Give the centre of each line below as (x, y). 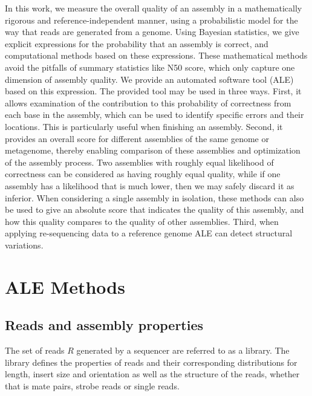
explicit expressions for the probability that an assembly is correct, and (137, 43)
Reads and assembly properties (104, 325)
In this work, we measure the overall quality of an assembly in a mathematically (154, 8)
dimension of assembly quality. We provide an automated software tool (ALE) (149, 79)
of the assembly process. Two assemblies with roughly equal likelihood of (139, 162)
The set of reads (35, 350)
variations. (24, 245)
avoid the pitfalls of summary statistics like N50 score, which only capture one (150, 67)
